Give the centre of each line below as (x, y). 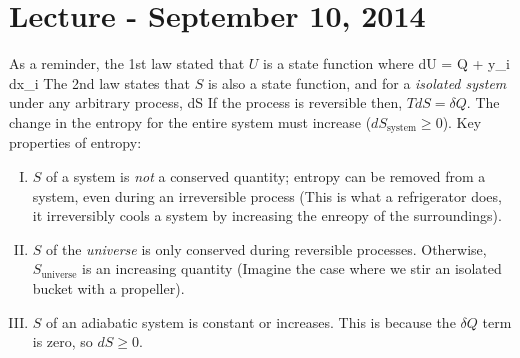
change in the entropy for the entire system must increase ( (190, 121)
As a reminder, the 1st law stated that (127, 63)
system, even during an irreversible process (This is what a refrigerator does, (267, 195)
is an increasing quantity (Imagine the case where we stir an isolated (292, 268)
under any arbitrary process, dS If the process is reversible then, (206, 102)
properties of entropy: (75, 142)
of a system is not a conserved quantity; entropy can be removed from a (266, 175)
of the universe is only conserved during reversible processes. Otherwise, (266, 248)
